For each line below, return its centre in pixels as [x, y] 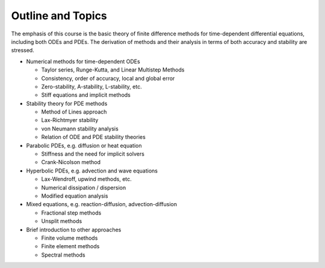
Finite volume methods [70, 238]
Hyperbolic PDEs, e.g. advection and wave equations [92, 171]
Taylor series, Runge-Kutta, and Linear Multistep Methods [113, 70]
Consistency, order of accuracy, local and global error [108, 78]
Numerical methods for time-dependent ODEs [83, 61]
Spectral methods [63, 255]
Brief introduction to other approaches [74, 230]
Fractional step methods [71, 213]
